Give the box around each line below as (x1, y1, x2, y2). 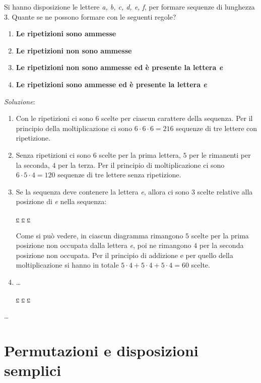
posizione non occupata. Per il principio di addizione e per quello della (16, 249, 233, 260)
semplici (4, 360, 61, 380)
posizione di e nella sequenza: (16, 196, 107, 207)
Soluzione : (4, 96, 35, 106)
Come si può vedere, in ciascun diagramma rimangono (16, 230, 183, 240)
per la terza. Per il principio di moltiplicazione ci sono (58, 159, 225, 170)
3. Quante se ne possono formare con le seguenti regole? (4, 11, 176, 22)
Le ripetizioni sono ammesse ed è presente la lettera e (16, 79, 207, 89)
